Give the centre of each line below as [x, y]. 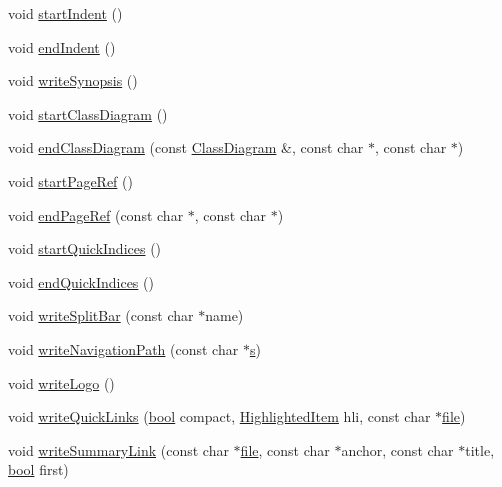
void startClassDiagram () [88, 113]
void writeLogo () [61, 382]
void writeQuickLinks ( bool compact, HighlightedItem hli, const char [219, 416]
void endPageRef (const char [96, 214]
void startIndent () [65, 13]
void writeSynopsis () [73, 80]
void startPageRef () [70, 180]
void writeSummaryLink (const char [118, 449]
